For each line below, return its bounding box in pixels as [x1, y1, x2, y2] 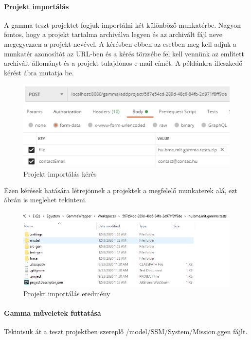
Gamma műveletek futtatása [4, 307, 101, 318]
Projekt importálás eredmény [23, 288, 110, 299]
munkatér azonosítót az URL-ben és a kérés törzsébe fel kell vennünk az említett [4, 48, 244, 58]
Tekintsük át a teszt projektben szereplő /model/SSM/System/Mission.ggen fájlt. [4, 326, 248, 336]
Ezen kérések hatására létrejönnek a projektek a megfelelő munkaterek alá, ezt [4, 185, 238, 195]
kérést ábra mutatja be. [4, 67, 74, 77]
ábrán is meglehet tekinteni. [4, 195, 87, 205]
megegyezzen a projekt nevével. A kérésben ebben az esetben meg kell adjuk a [4, 38, 237, 49]
